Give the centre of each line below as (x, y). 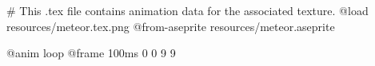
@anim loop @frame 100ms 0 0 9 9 (91, 53)
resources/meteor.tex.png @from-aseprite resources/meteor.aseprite (171, 26)
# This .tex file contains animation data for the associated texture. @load (187, 10)
